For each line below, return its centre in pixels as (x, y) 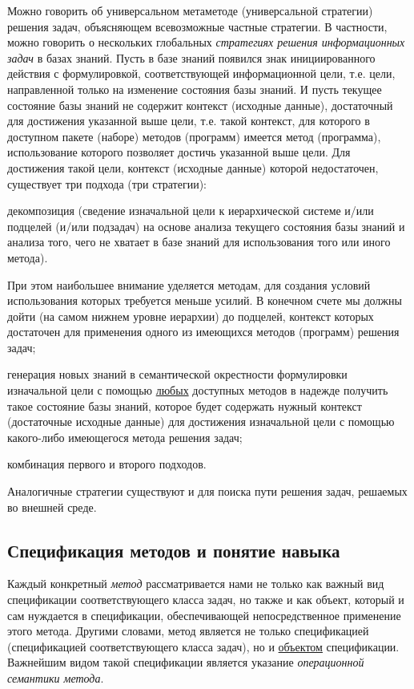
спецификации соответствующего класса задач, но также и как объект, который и (206, 600)
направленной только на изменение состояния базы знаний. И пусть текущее (195, 89)
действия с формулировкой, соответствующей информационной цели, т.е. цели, (201, 73)
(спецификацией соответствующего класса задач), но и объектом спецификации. (203, 646)
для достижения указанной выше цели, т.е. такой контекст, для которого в (189, 121)
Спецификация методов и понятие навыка (174, 550)
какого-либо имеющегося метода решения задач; (125, 437)
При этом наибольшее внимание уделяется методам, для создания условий (189, 284)
